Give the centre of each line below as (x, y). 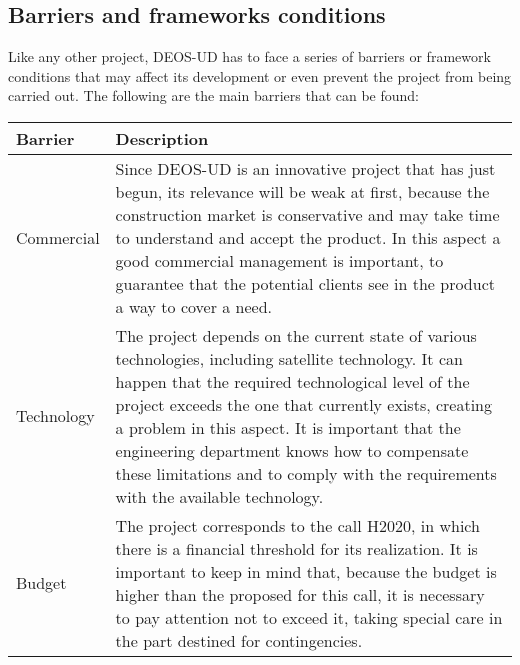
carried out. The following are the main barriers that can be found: (214, 95)
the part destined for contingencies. (239, 640)
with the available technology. (219, 496)
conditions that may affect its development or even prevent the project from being (260, 75)
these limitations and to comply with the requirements (306, 473)
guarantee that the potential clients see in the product (305, 283)
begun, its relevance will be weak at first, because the (302, 191)
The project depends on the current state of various (296, 335)
